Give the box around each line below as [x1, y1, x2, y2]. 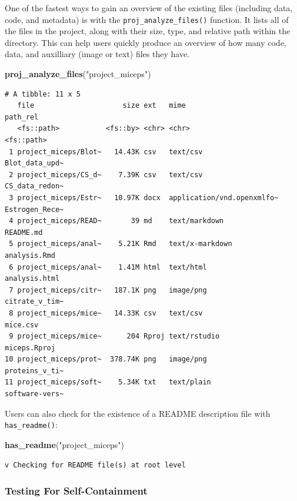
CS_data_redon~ [5, 182, 64, 191]
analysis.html [5, 274, 60, 283]
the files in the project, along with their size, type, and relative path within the [5, 25, 291, 37]
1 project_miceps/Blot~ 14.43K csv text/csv [9, 147, 203, 156]
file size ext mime [17, 101, 186, 110]
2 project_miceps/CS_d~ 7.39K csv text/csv [9, 170, 203, 179]
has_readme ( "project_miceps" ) [5, 438, 124, 450]
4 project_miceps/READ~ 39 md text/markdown [9, 217, 224, 225]
